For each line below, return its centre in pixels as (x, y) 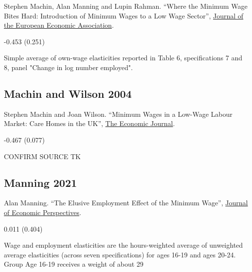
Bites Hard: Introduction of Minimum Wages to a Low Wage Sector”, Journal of (124, 15)
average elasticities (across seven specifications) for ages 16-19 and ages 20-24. (120, 254)
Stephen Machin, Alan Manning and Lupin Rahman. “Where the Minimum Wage (126, 6)
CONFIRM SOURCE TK (42, 156)
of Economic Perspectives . (43, 212)
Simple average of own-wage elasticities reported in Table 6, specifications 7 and (123, 58)
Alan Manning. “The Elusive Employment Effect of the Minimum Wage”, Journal (126, 203)
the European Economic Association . (59, 25)
